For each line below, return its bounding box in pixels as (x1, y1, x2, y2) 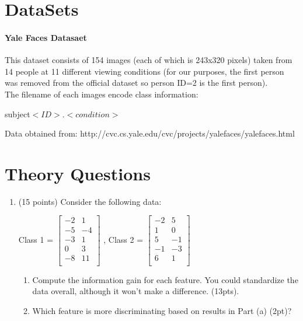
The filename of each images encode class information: (5, 88, 198, 100)
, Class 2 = (103, 233, 144, 246)
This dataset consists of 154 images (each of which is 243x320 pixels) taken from (5, 54, 292, 66)
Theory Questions (5, 161, 151, 185)
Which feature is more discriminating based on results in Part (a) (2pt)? (32, 304, 292, 316)
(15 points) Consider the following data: (18, 195, 162, 207)
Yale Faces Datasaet (5, 31, 87, 43)
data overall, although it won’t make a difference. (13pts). (32, 285, 239, 297)
